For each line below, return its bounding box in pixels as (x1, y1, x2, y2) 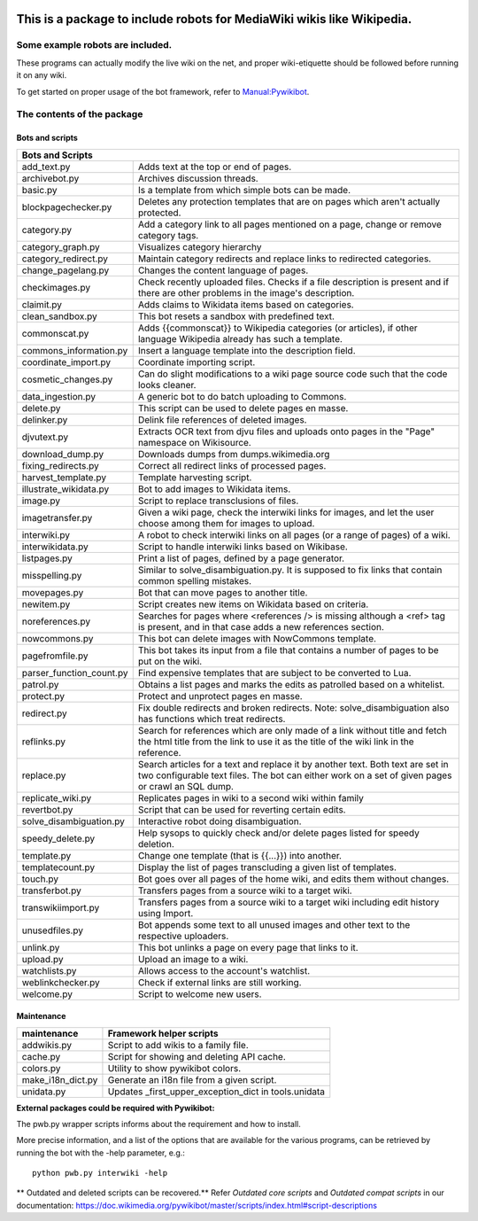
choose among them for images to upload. (137, 517, 315, 529)
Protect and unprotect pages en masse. (137, 689, 303, 702)
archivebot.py (21, 172, 80, 184)
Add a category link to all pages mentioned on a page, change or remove (137, 218, 443, 230)
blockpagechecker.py (21, 200, 112, 213)
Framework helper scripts (107, 1027, 219, 1039)
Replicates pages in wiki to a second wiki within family (137, 791, 365, 804)
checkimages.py (21, 281, 91, 293)
